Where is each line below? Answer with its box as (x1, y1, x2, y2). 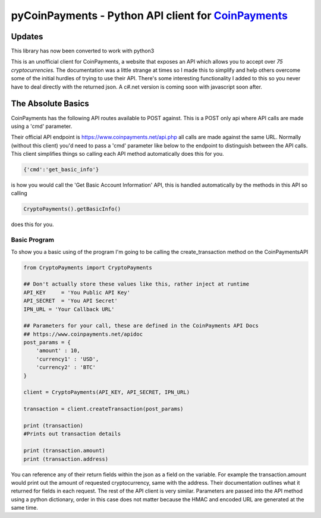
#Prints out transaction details (23, 431, 121, 437)
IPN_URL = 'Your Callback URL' (23, 306, 115, 312)
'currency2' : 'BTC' (36, 364, 96, 371)
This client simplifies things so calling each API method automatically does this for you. (11, 150, 224, 158)
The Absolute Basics (11, 99, 89, 109)
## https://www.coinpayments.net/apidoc (23, 331, 143, 337)
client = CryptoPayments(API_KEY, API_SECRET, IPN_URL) (23, 389, 190, 395)
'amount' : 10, (36, 347, 80, 354)
